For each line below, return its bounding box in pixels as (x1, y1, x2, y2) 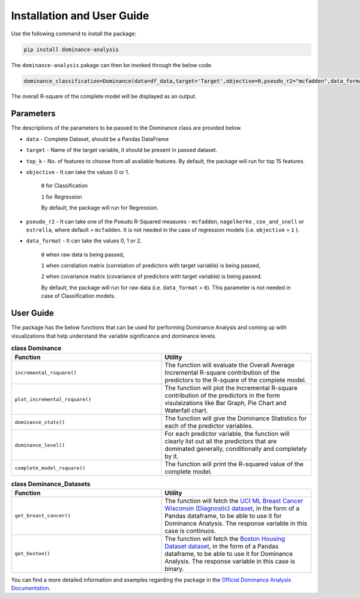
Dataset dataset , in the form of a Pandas (164, 542, 279, 550)
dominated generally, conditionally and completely (164, 445, 307, 453)
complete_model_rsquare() (14, 465, 86, 471)
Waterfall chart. (164, 406, 208, 415)
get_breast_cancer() (14, 513, 71, 519)
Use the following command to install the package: (11, 30, 137, 37)
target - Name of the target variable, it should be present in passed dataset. (26, 146, 218, 154)
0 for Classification (41, 182, 88, 189)
